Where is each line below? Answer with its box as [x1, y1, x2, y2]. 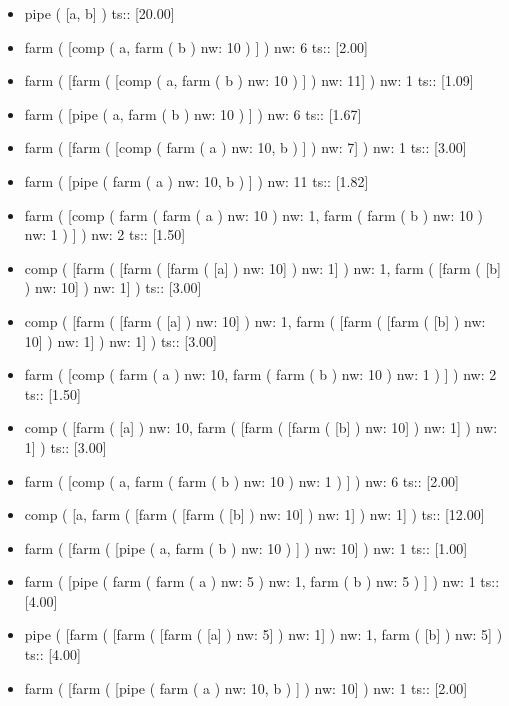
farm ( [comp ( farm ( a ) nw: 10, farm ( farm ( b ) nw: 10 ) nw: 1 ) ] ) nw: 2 [24, 364, 497, 385]
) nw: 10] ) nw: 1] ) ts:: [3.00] [24, 277, 202, 298]
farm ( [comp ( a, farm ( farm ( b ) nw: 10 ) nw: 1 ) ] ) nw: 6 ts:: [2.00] [24, 470, 459, 491]
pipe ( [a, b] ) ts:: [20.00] [24, 3, 175, 23]
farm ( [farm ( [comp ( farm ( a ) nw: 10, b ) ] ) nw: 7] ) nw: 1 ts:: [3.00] [24, 137, 467, 158]
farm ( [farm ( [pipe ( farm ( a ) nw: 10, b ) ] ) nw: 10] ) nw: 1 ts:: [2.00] [24, 677, 468, 698]
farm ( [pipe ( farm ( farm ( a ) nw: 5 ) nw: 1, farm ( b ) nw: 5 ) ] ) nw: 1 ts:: [24, 571, 500, 592]
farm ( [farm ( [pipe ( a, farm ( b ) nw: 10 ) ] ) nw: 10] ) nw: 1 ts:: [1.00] [24, 537, 468, 558]
